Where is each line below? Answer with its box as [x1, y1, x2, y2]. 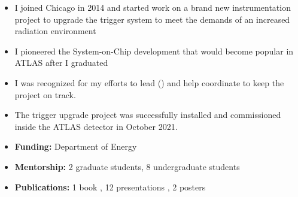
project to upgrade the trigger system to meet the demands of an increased [14, 13, 290, 25]
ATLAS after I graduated [14, 56, 108, 69]
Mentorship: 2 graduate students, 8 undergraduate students [14, 160, 240, 172]
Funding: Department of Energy [14, 140, 137, 153]
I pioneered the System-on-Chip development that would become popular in [14, 44, 294, 57]
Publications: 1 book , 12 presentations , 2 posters [14, 180, 206, 193]
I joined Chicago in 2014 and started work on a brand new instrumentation [14, 1, 291, 13]
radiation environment [14, 25, 96, 37]
